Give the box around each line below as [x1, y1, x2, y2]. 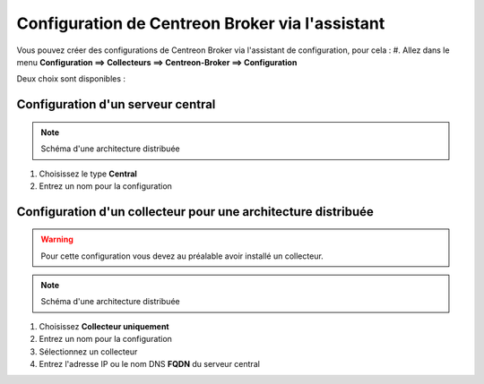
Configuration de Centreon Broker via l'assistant [16, 13, 385, 33]
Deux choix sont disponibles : [16, 73, 125, 84]
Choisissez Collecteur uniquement [39, 320, 169, 331]
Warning [40, 234, 73, 245]
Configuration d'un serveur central [16, 97, 216, 112]
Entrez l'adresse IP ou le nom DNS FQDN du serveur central [39, 359, 260, 370]
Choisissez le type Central [39, 168, 138, 179]
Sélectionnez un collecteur [39, 346, 138, 357]
